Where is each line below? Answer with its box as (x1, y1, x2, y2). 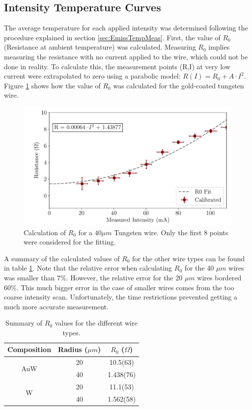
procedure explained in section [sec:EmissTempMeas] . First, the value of (4, 32, 221, 42)
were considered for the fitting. (24, 237, 116, 247)
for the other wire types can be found (132, 253, 245, 263)
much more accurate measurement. (4, 301, 109, 311)
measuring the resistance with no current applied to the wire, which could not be (4, 51, 248, 61)
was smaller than (4, 272, 55, 282)
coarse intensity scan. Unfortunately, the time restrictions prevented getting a (4, 292, 238, 302)
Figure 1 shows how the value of (4, 80, 101, 90)
